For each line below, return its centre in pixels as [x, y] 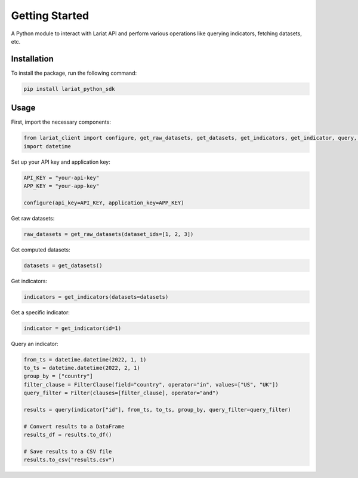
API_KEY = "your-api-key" [61, 177]
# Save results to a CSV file [68, 451]
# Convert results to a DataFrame [74, 426]
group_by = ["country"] [58, 376]
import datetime [47, 146]
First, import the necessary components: [61, 122]
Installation [32, 59]
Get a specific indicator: [40, 312]
